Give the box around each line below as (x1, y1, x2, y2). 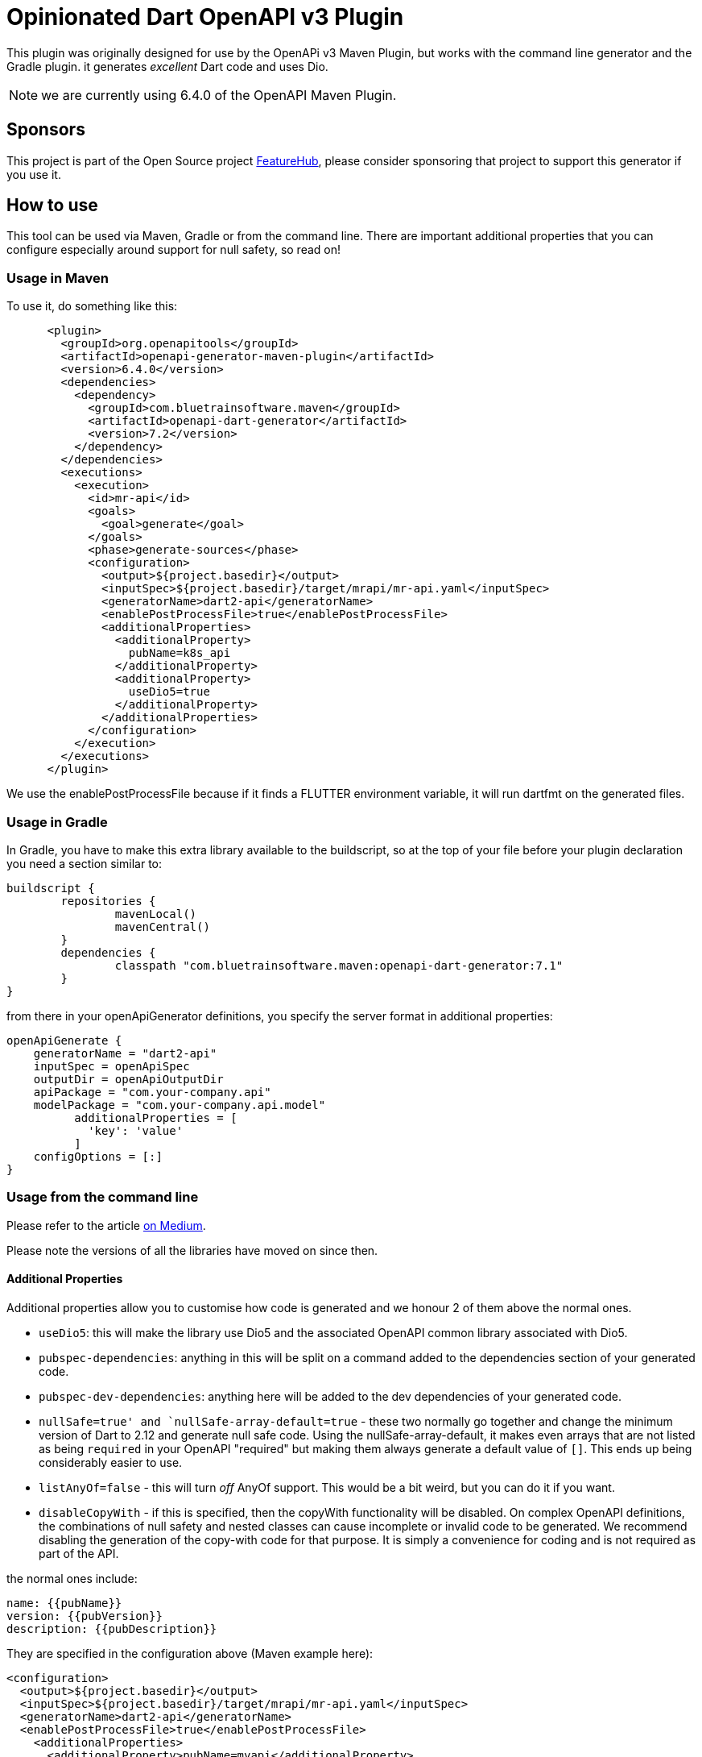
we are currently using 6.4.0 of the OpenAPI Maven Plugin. (41, 86, 397, 103)
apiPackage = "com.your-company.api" (33, 1085, 271, 1099)
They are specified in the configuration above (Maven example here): (6, 1646, 374, 1660)
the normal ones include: (6, 1571, 138, 1585)
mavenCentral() (114, 920, 210, 933)
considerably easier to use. (39, 1455, 183, 1469)
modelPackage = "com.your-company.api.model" (33, 1098, 326, 1111)
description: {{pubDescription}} (6, 1622, 217, 1635)
